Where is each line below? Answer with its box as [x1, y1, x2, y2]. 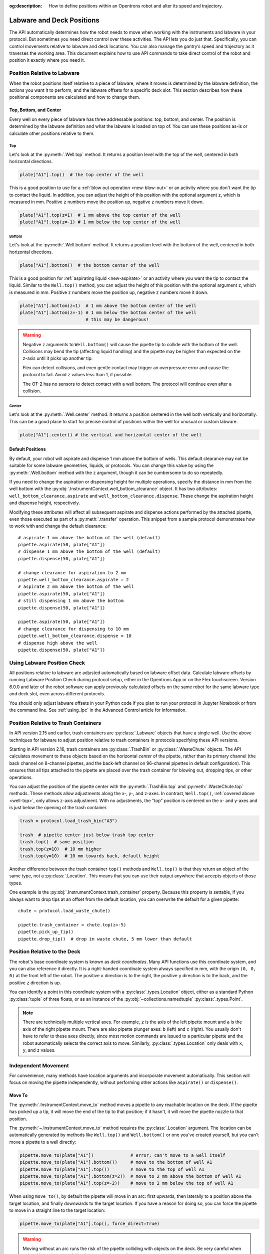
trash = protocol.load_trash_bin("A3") [19, 818, 117, 824]
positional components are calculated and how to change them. [9, 94, 140, 100]
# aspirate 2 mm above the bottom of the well [18, 584, 134, 589]
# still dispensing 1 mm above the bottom [18, 598, 124, 604]
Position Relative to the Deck [9, 948, 80, 955]
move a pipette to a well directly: [9, 1139, 76, 1145]
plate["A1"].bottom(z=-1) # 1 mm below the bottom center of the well [19, 309, 197, 316]
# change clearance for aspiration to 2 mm [18, 570, 126, 575]
